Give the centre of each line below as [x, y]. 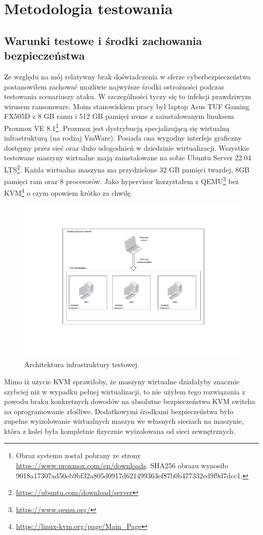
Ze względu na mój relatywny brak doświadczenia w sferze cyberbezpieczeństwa [127, 76]
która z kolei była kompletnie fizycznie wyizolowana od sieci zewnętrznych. [120, 431]
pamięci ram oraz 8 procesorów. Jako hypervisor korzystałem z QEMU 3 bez [122, 180]
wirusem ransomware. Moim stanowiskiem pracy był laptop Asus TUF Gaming [127, 106]
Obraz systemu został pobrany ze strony [78, 455]
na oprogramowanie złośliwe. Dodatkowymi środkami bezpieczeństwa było [119, 411]
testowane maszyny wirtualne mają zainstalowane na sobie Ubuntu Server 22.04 [128, 158]
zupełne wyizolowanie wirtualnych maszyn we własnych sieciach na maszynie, [124, 421]
